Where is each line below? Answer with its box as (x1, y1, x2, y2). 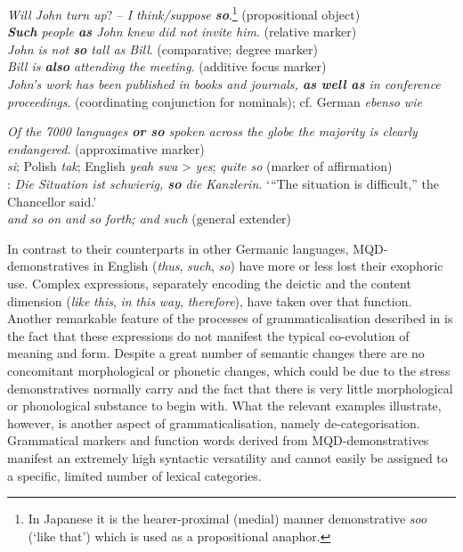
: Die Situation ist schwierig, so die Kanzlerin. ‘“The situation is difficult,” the (7, 175, 440, 192)
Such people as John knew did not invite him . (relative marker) (7, 22, 357, 41)
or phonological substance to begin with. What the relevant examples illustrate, (7, 396, 442, 415)
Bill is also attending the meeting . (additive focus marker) (7, 57, 327, 76)
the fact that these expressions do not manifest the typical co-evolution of (7, 326, 410, 345)
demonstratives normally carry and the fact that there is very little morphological (7, 378, 453, 397)
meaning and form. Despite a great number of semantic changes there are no (7, 344, 425, 362)
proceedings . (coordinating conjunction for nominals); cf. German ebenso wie (7, 92, 422, 110)
